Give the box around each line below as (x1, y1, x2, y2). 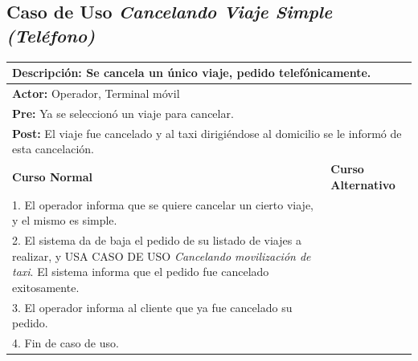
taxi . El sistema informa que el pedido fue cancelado (12, 263, 269, 280)
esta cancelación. (12, 140, 94, 157)
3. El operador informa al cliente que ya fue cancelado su (12, 298, 293, 315)
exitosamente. (12, 278, 80, 295)
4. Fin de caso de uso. (12, 335, 119, 351)
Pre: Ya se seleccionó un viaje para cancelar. (12, 104, 234, 121)
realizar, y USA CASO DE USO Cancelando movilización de (12, 247, 311, 264)
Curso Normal (12, 168, 92, 185)
